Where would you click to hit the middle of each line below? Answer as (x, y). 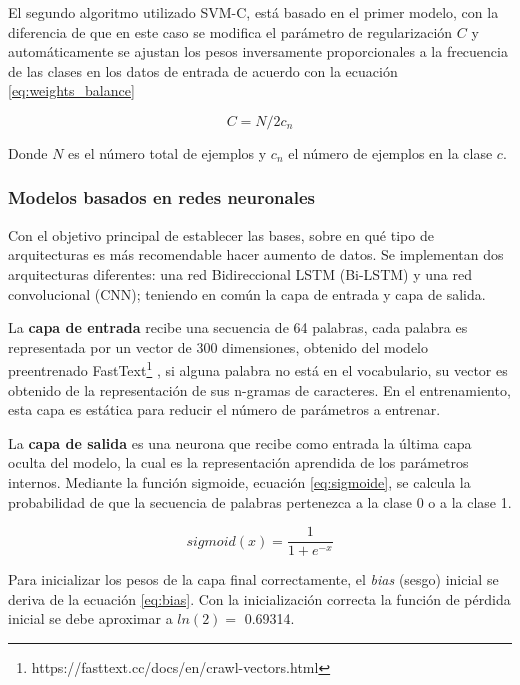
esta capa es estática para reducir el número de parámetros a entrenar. (224, 409)
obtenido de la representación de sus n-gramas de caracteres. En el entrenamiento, (259, 389)
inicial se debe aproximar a (90, 618)
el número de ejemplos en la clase (390, 152)
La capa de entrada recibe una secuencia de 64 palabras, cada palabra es (238, 327)
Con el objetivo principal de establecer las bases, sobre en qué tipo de (221, 234)
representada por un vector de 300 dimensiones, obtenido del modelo (218, 346)
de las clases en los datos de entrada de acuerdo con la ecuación (203, 70)
